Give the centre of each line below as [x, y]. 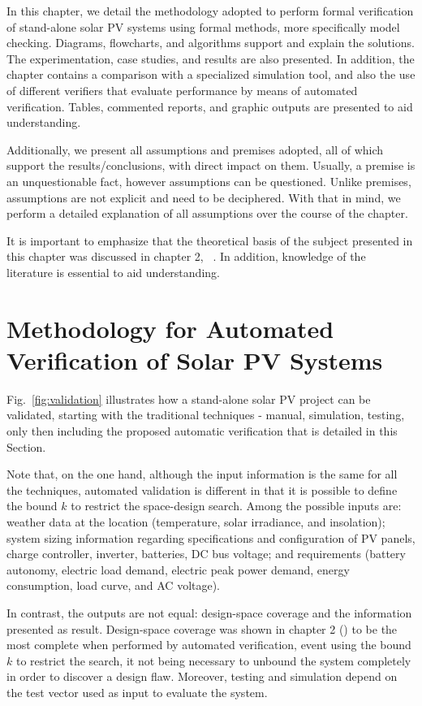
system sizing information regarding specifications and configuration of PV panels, [211, 537]
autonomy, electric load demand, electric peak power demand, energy [178, 569]
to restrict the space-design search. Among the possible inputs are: [236, 506]
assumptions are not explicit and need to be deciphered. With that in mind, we [204, 197]
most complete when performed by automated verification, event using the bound [209, 645]
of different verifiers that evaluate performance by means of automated [182, 90]
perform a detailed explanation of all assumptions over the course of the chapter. [207, 213]
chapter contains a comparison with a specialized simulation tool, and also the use [211, 74]
